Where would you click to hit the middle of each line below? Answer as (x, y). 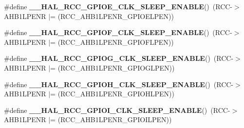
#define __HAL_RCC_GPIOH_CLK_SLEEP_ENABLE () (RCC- (119, 84)
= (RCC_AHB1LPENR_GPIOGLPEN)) (113, 67)
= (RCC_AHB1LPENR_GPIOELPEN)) (112, 16)
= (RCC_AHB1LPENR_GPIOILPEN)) (111, 119)
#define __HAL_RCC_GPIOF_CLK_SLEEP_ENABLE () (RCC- (118, 32)
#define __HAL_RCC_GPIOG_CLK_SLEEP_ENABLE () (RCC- (119, 58)
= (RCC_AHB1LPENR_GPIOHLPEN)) (112, 94)
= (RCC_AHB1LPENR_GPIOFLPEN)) (112, 42)
